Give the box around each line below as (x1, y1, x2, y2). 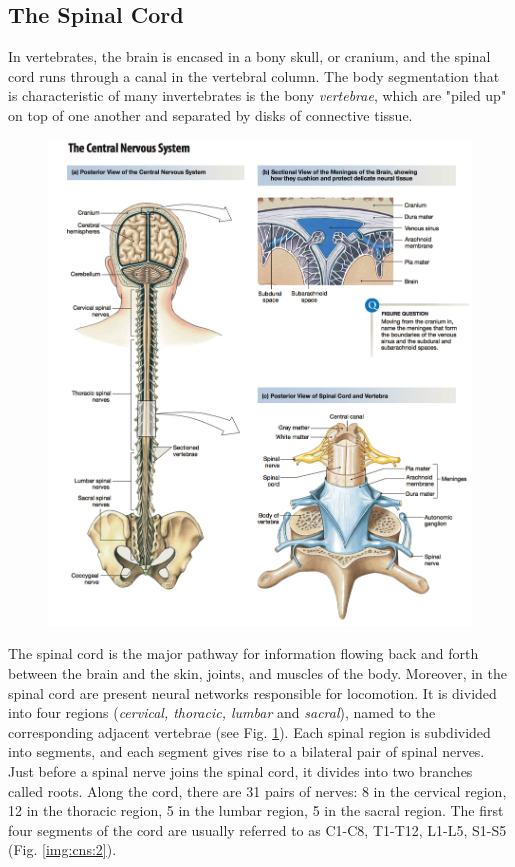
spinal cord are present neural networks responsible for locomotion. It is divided (8, 682, 497, 703)
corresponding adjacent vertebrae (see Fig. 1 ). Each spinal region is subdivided (8, 721, 491, 742)
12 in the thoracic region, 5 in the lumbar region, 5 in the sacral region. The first (8, 800, 504, 821)
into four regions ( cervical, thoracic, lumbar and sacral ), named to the (8, 702, 436, 723)
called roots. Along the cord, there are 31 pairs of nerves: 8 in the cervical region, (8, 780, 507, 801)
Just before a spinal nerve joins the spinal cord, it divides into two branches (8, 760, 473, 781)
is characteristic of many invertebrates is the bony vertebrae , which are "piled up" (8, 85, 507, 106)
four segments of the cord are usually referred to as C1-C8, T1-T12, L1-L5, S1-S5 (8, 819, 507, 840)
